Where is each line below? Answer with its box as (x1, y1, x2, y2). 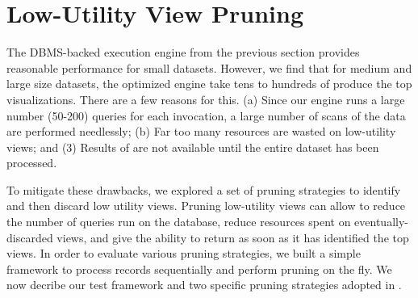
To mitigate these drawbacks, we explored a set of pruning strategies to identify (6, 181, 401, 198)
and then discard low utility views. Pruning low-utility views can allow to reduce (6, 197, 406, 214)
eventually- (354, 213, 408, 230)
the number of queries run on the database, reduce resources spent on (6, 213, 351, 230)
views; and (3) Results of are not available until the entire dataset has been (6, 138, 379, 155)
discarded (6, 229, 53, 246)
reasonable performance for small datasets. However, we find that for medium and (6, 59, 412, 76)
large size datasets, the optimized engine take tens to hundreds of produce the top (6, 75, 412, 92)
